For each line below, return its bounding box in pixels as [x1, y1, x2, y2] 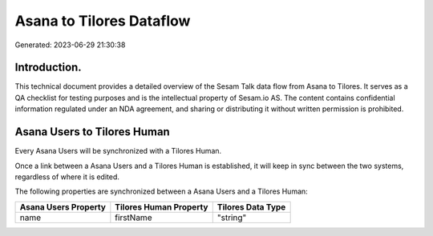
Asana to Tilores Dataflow [14, 12, 191, 30]
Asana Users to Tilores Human [14, 125, 170, 139]
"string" [216, 212, 247, 223]
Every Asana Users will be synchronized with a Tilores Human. [14, 146, 222, 156]
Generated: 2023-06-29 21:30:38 [14, 40, 126, 50]
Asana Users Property [19, 201, 106, 212]
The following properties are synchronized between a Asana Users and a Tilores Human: [14, 186, 308, 196]
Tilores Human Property [115, 201, 208, 212]
